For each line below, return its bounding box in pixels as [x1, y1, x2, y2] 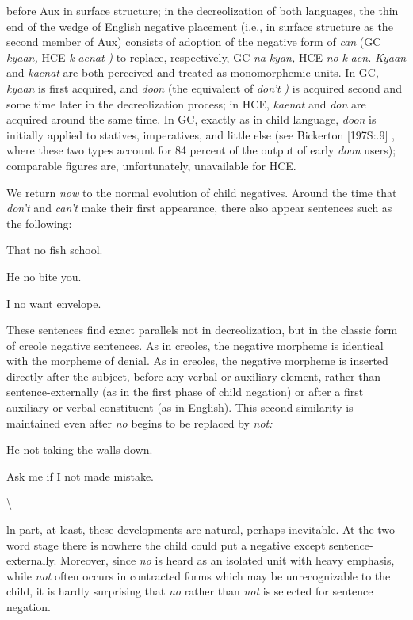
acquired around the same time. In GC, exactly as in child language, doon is [6, 111, 377, 127]
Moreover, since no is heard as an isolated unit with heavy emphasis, [60, 552, 395, 569]
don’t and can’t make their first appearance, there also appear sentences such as [6, 200, 392, 216]
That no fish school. [6, 242, 103, 258]
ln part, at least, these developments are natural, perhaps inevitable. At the [6, 521, 374, 538]
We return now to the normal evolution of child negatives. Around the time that [6, 184, 397, 200]
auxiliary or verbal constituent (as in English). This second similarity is [6, 399, 354, 416]
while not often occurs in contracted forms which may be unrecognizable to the [6, 567, 391, 584]
